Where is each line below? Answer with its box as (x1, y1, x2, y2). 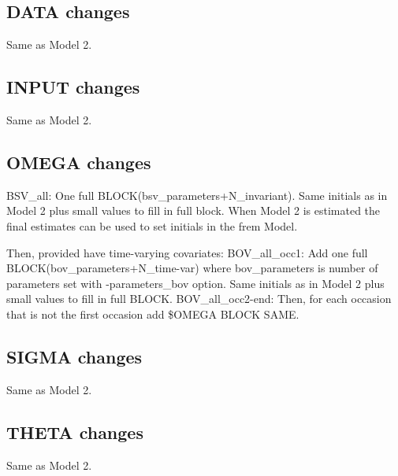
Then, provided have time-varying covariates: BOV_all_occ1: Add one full (6, 244, 368, 260)
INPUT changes (6, 75, 140, 99)
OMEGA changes (6, 149, 151, 174)
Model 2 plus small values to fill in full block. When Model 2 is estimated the (6, 202, 381, 219)
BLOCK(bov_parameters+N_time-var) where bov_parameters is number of (6, 260, 378, 276)
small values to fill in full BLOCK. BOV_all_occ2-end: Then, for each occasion (6, 290, 392, 307)
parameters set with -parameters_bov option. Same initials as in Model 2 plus (6, 275, 385, 291)
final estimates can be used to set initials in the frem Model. (6, 217, 298, 234)
